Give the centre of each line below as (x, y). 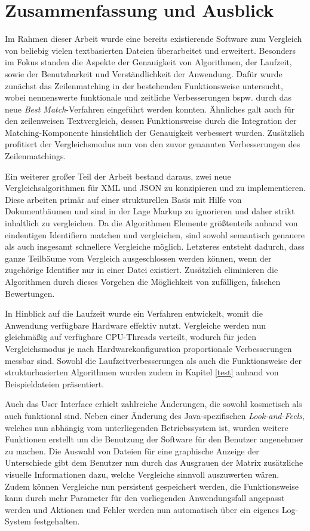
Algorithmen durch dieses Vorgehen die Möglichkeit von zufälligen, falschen (143, 281)
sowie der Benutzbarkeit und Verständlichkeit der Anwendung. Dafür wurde (144, 73)
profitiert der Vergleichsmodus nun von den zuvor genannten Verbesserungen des (153, 144)
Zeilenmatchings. (36, 156)
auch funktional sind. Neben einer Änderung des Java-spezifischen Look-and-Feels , (155, 415)
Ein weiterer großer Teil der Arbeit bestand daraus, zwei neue (118, 176)
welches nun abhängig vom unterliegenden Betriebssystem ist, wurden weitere (147, 427)
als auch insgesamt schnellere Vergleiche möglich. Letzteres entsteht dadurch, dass (155, 246)
